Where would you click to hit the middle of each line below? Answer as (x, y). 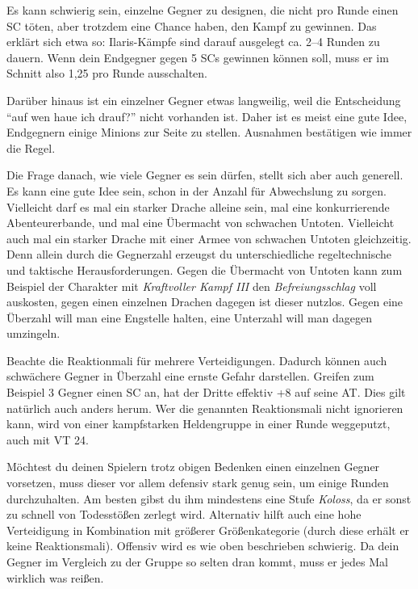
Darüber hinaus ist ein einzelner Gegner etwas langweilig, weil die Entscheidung (204, 100)
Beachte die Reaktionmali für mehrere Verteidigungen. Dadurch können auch (197, 360)
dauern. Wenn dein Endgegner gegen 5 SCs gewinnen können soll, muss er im (198, 57)
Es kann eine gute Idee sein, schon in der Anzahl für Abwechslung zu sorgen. (196, 190)
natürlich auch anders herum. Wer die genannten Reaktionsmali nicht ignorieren (205, 408)
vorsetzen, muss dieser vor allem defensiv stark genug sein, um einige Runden (198, 483)
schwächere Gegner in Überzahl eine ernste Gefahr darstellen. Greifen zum (190, 376)
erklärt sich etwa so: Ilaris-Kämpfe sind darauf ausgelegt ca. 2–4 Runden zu (193, 42)
